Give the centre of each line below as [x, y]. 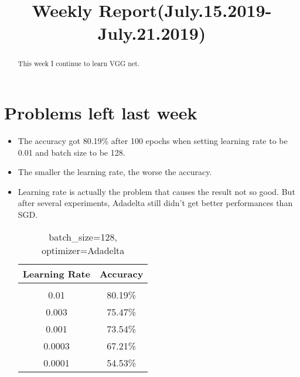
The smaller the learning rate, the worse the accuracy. [115, 172]
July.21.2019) [152, 33]
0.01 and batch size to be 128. [71, 152]
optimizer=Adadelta [83, 250]
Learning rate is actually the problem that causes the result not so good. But [156, 191]
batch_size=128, [83, 237]
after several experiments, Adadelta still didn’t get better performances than [155, 203]
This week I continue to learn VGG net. [79, 64]
